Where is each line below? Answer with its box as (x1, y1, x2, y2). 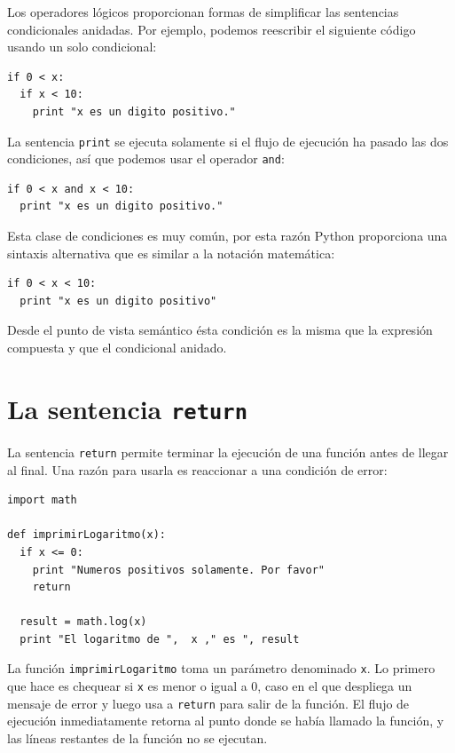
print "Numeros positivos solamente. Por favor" (32, 563, 325, 576)
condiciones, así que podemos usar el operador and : (7, 149, 285, 168)
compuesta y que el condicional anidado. (7, 338, 227, 357)
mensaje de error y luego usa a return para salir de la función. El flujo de (7, 694, 410, 712)
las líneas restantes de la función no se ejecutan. (7, 729, 268, 748)
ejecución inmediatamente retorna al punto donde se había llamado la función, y (7, 711, 444, 730)
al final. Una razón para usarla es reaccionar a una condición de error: (7, 460, 388, 479)
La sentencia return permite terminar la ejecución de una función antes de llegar (7, 442, 449, 461)
